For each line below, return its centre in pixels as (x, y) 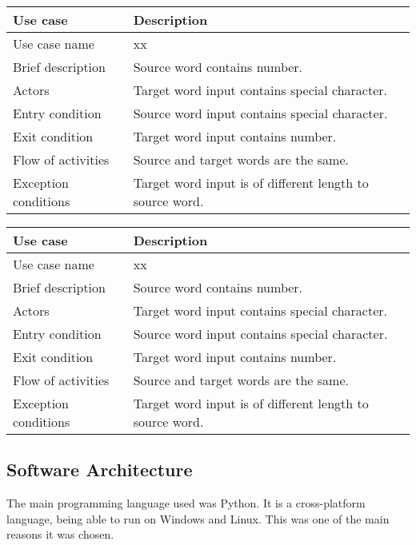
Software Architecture (100, 469)
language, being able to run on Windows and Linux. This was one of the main (198, 518)
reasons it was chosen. (60, 534)
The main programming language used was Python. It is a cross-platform (186, 503)
